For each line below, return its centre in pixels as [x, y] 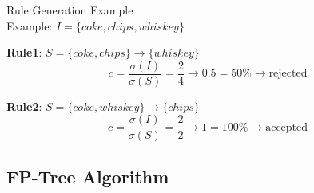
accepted [287, 127]
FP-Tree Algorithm [88, 176]
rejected [288, 74]
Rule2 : [24, 106]
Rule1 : [24, 52]
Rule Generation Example [70, 10]
